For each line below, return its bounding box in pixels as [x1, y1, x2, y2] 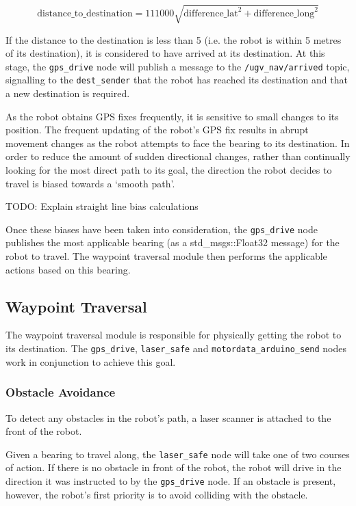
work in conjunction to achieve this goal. [5, 354, 176, 369]
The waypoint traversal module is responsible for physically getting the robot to [5, 328, 342, 342]
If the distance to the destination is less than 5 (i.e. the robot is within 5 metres [5, 32, 342, 46]
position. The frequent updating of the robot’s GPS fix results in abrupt [5, 122, 309, 137]
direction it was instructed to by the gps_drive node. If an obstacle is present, [5, 473, 336, 488]
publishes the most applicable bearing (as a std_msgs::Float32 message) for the [5, 235, 340, 250]
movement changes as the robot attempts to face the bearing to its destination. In [5, 135, 350, 150]
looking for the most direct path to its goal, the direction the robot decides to [5, 163, 332, 177]
